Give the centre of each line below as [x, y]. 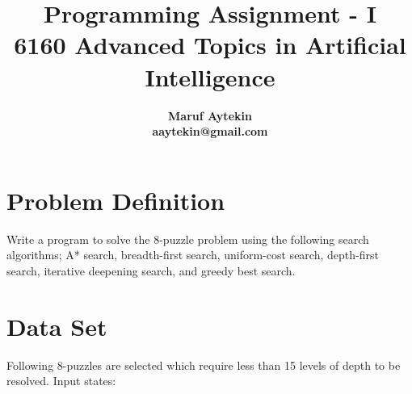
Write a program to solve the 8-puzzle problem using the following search [188, 239]
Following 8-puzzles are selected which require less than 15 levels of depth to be [204, 365]
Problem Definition [116, 200]
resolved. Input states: [61, 381]
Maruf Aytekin [210, 115]
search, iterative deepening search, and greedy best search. [151, 270]
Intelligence [210, 76]
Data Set [57, 326]
